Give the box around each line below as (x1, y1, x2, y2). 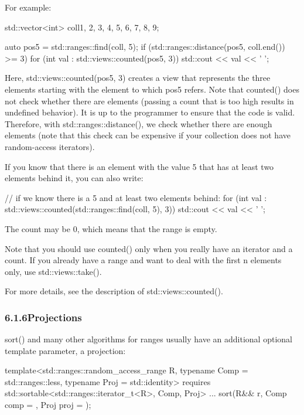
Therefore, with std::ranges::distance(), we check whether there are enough (5, 117, 272, 130)
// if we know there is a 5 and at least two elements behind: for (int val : (5, 191, 267, 203)
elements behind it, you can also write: (5, 172, 144, 184)
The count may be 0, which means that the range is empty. (5, 222, 217, 234)
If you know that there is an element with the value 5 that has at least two (5, 160, 274, 172)
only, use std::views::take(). (5, 265, 102, 277)
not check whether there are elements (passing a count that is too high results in (5, 94, 294, 107)
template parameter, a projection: (5, 344, 126, 356)
